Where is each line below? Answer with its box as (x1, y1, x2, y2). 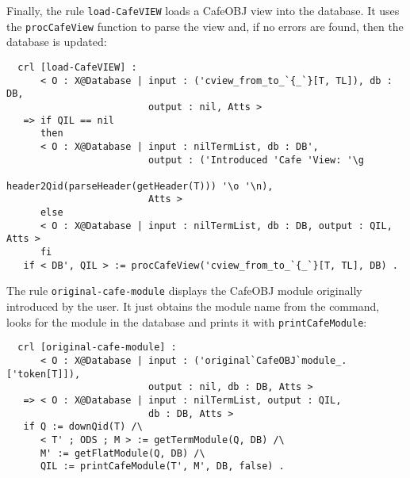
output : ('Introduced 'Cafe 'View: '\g (148, 154, 365, 166)
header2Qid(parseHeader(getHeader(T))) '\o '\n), (6, 180, 274, 192)
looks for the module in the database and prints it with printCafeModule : (6, 313, 367, 330)
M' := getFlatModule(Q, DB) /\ (40, 447, 205, 459)
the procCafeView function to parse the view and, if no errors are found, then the (6, 17, 404, 34)
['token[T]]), (6, 368, 81, 380)
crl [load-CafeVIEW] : (17, 61, 137, 73)
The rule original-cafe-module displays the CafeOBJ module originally (6, 282, 362, 299)
